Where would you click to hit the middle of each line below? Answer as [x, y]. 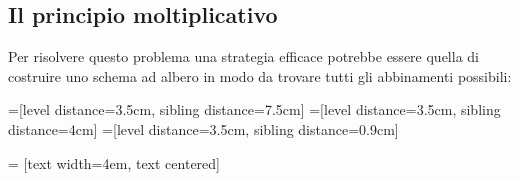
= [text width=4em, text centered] [114, 162]
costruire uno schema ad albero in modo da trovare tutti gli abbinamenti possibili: [260, 75]
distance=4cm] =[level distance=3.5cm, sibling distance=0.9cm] [203, 128]
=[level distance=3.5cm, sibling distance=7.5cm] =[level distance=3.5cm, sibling [254, 109]
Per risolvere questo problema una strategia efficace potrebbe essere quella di [243, 56]
